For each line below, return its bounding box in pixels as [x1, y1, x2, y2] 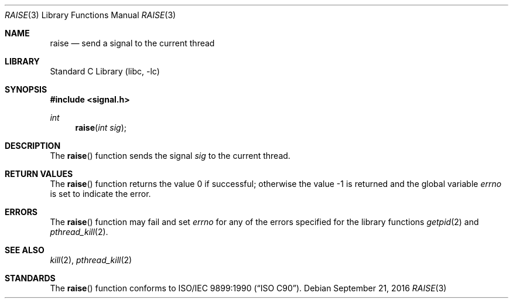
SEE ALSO [5, 245, 45, 255]
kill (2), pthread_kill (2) [50, 255, 132, 265]
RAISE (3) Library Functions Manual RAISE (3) [5, 10, 176, 20]
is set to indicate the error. [50, 189, 151, 199]
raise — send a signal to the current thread [50, 38, 215, 48]
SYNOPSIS [5, 84, 47, 94]
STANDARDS [5, 273, 56, 283]
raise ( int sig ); [75, 122, 127, 132]
